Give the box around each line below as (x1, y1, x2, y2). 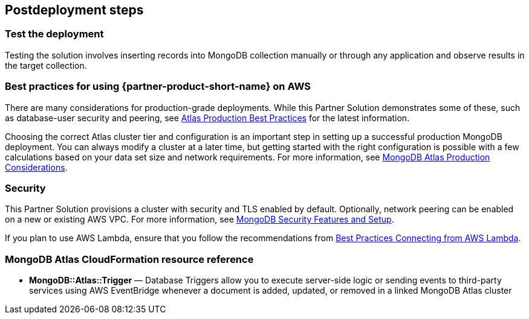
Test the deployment (5, 28, 104, 40)
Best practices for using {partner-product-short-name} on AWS (5, 80, 311, 93)
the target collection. (5, 60, 87, 71)
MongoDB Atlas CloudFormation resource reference (5, 253, 254, 265)
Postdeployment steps (5, 2, 144, 17)
